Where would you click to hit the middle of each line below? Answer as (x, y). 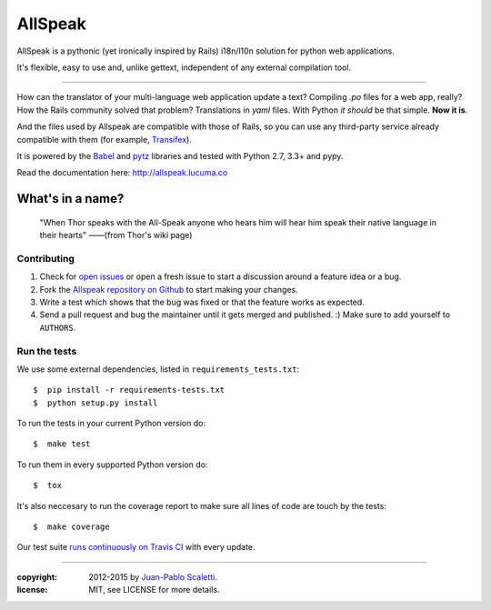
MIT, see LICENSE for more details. (154, 590)
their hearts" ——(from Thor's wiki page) (116, 235)
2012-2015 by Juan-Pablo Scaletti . (153, 576)
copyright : (37, 576)
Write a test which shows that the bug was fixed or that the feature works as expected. (202, 302)
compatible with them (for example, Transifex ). (105, 139)
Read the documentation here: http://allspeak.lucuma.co (122, 173)
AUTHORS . (58, 327)
